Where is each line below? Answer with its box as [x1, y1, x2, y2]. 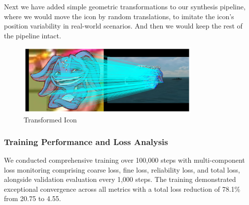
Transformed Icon [24, 115, 77, 125]
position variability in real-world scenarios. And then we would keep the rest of [4, 21, 243, 31]
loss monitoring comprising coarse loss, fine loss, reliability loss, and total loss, [4, 164, 240, 175]
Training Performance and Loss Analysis [4, 135, 168, 147]
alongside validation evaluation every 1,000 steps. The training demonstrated [4, 174, 236, 184]
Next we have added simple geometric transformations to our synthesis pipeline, [4, 1, 246, 11]
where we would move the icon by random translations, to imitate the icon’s [4, 11, 234, 21]
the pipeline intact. [4, 30, 61, 40]
